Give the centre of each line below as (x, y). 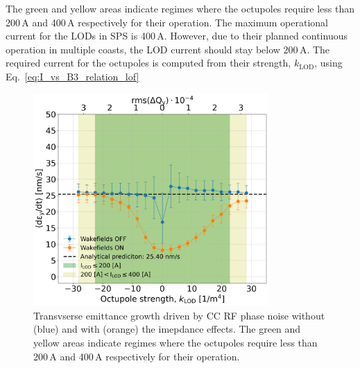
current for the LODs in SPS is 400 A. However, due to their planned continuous (177, 36)
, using (328, 63)
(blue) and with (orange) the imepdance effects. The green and (167, 329)
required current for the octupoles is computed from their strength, (148, 63)
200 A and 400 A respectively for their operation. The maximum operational (167, 22)
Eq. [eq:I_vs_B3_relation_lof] (72, 76)
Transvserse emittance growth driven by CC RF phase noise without (179, 315)
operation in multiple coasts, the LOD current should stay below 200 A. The (168, 49)
